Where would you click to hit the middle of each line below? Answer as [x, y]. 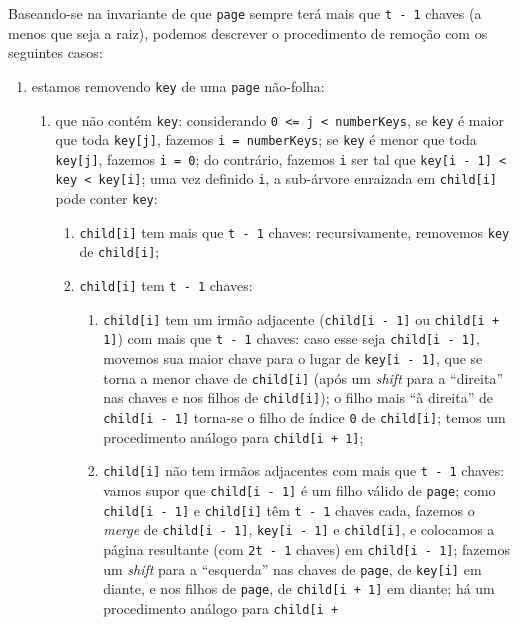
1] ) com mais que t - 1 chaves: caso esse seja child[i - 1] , [291, 338]
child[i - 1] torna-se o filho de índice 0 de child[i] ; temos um [304, 417]
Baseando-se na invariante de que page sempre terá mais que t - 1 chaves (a [245, 13]
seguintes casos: [55, 52]
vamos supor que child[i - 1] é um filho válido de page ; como [299, 490]
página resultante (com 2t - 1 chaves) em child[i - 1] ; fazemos [306, 548]
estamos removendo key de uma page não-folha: [178, 85]
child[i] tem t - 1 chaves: [166, 285]
